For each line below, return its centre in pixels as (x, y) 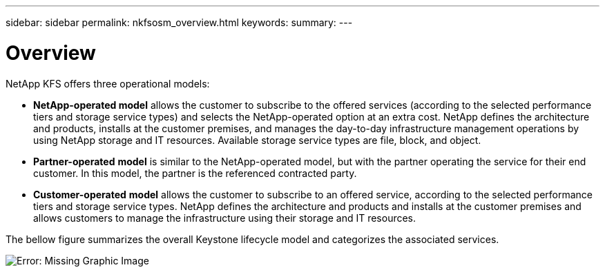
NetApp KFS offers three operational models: (108, 83)
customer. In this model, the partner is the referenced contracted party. (195, 173)
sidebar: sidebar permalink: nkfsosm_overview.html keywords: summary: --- (179, 22)
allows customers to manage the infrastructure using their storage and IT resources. (225, 218)
